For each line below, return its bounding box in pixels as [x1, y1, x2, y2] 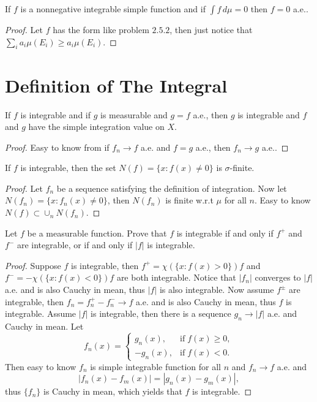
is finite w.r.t [165, 194, 214, 207]
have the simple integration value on [28, 120, 165, 133]
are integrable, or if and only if [17, 238, 133, 251]
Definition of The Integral [5, 72, 228, 97]
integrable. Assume [5, 307, 76, 320]
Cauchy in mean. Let [5, 320, 84, 333]
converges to [255, 271, 301, 284]
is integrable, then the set [20, 161, 116, 174]
